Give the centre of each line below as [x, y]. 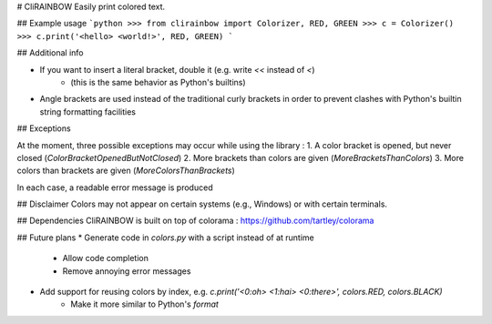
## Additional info [50, 53]
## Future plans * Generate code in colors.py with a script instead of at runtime [165, 238]
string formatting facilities [88, 111]
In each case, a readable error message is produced [115, 187]
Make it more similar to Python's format [144, 304]
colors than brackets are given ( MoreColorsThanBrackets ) [126, 171]
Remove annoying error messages [127, 271]
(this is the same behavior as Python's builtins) [158, 82]
